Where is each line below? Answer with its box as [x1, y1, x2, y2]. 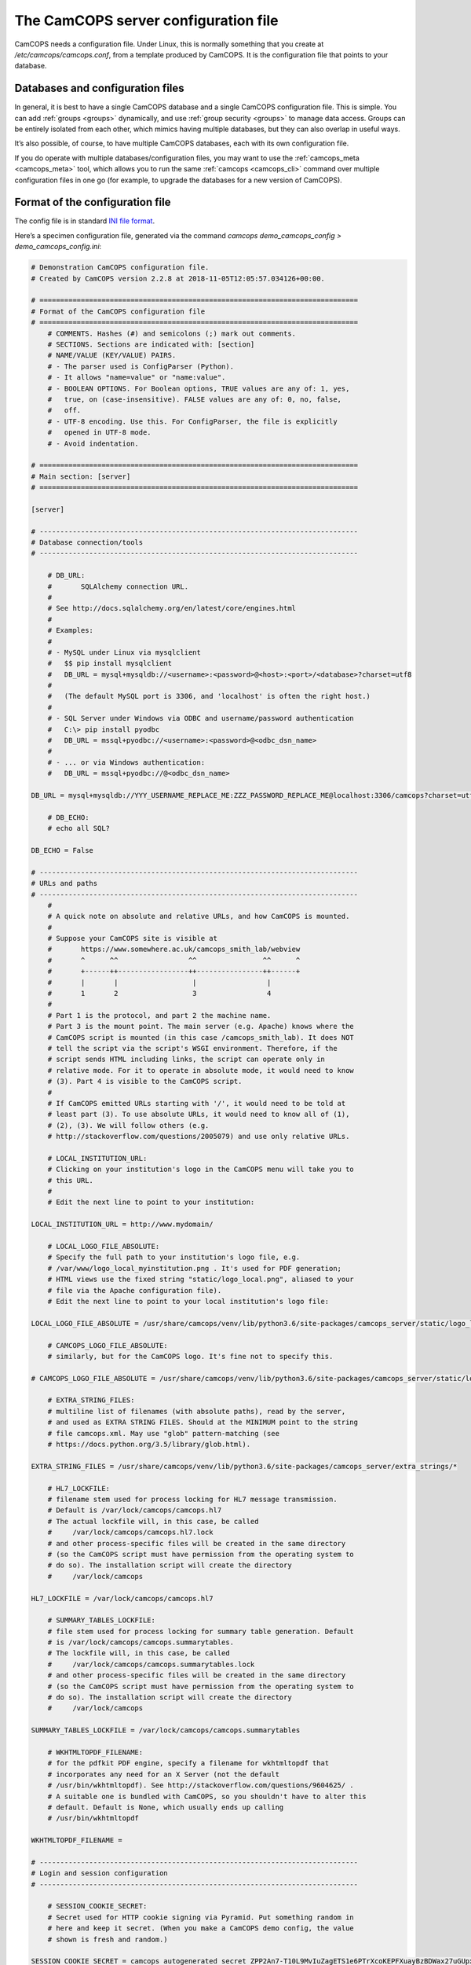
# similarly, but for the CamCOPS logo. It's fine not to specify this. [47, 1352, 334, 1361]
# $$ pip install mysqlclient [47, 659, 173, 668]
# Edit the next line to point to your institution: [47, 1198, 255, 1207]
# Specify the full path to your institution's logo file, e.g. [47, 1253, 301, 1262]
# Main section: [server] [31, 472, 131, 481]
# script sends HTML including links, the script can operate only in [47, 1055, 326, 1064]
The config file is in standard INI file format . [14, 216, 155, 226]
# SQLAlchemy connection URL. [47, 582, 188, 591]
